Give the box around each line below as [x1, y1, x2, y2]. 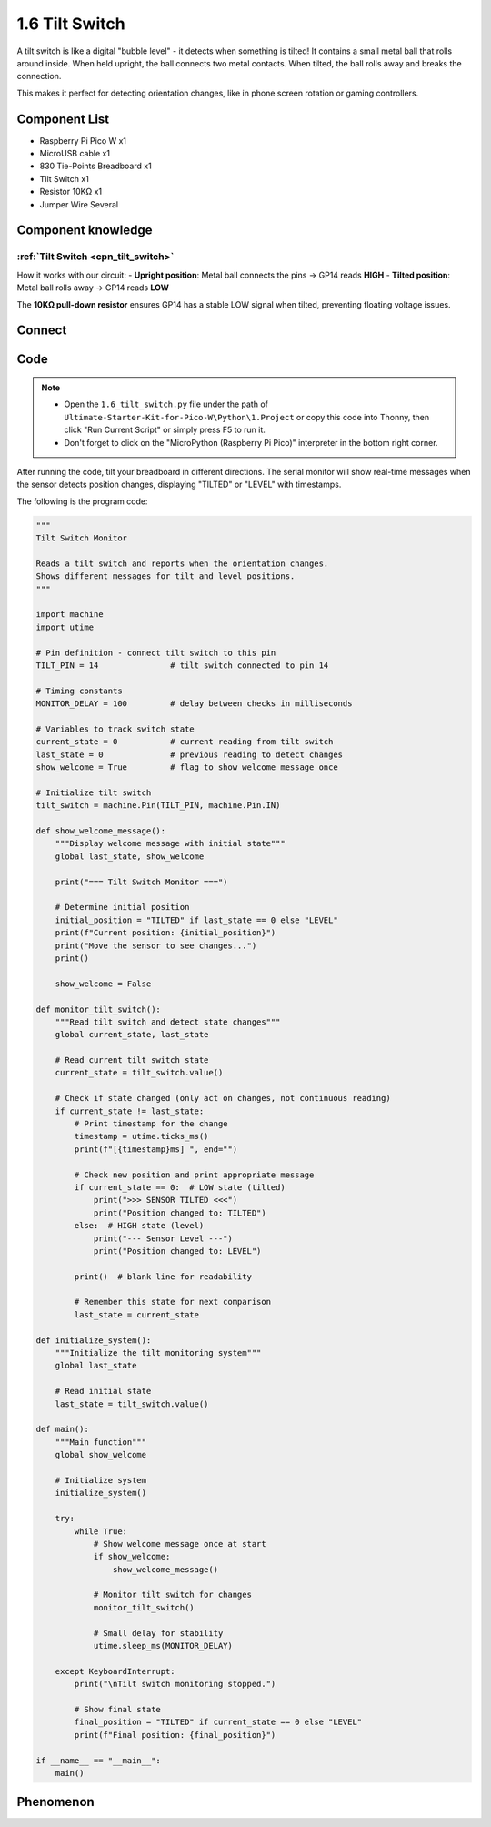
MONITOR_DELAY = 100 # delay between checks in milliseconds [35, 699, 353, 709]
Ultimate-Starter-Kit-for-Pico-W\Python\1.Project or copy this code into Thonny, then [64, 411, 430, 422]
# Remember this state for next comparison [74, 1297, 272, 1307]
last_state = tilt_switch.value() [55, 1398, 209, 1409]
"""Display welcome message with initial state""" [55, 838, 286, 849]
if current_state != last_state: [55, 1105, 205, 1116]
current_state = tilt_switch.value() [55, 1067, 224, 1078]
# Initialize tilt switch [35, 787, 152, 798]
